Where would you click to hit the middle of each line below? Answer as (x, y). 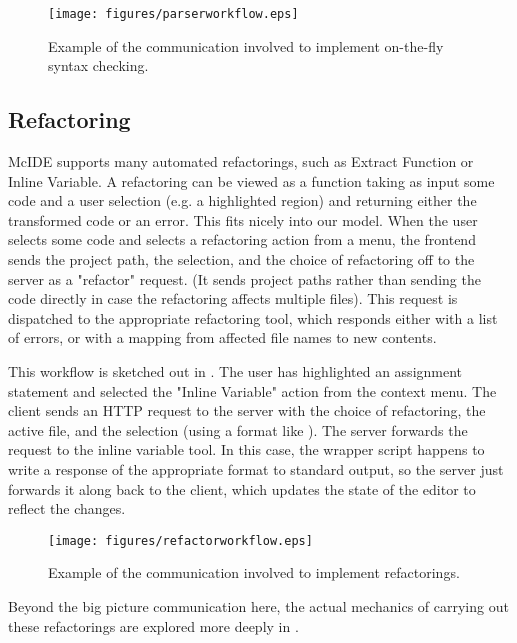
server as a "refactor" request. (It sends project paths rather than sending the (244, 278)
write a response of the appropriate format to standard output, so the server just (256, 468)
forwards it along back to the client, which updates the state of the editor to (242, 488)
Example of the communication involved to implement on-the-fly (246, 45)
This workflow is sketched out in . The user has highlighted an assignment (235, 370)
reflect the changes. (67, 508)
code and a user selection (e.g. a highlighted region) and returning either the (242, 200)
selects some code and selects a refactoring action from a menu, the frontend (242, 239)
